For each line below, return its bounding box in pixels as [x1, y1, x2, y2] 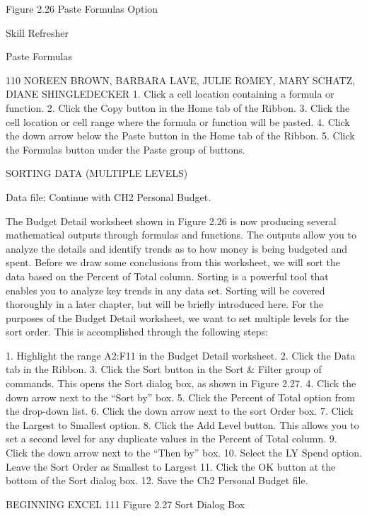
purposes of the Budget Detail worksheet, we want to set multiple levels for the [6, 310, 349, 325]
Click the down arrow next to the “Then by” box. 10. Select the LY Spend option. [6, 445, 362, 460]
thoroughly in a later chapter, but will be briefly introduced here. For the [6, 297, 324, 311]
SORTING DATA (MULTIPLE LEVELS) [6, 166, 188, 180]
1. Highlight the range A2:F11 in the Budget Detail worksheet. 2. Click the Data [6, 348, 356, 362]
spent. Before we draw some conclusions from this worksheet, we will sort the [6, 255, 340, 270]
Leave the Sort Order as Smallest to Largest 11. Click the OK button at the [6, 459, 336, 474]
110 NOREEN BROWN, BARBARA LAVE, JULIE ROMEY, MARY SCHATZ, [6, 72, 356, 87]
